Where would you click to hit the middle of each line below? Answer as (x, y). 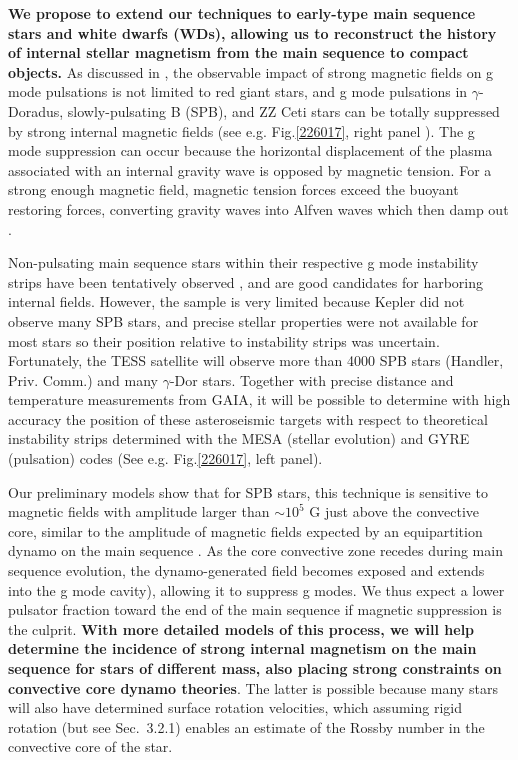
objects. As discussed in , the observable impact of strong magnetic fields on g (251, 71)
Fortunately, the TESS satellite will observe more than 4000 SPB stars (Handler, (256, 360)
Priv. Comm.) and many (83, 379)
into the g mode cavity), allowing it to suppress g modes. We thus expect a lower (256, 589)
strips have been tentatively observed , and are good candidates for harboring (246, 281)
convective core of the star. (90, 746)
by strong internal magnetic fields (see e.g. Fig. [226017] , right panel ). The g (241, 130)
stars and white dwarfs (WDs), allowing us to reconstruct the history (252, 32)
